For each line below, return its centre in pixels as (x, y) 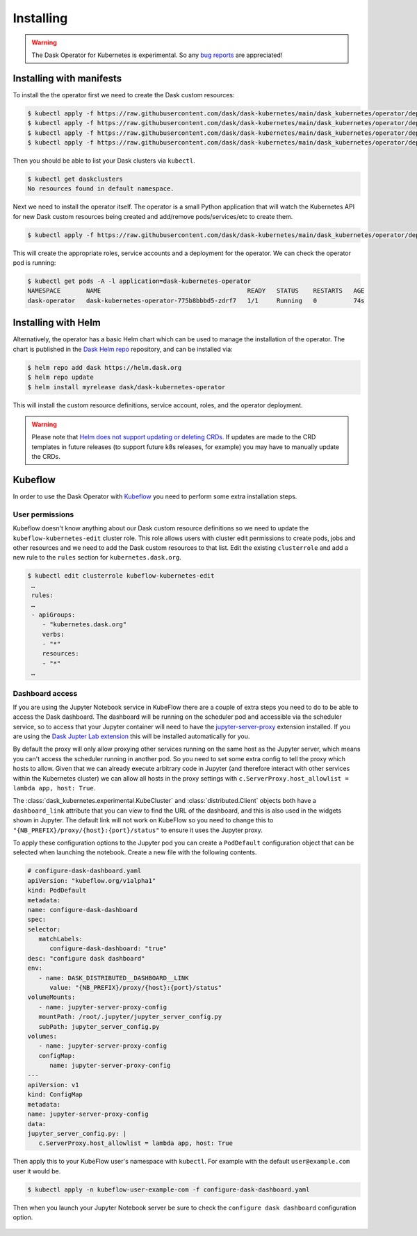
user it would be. (37, 1171)
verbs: (53, 634)
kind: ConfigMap (55, 1095)
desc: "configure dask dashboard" (86, 958)
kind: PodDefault (57, 891)
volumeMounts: (51, 997)
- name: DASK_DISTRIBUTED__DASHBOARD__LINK (114, 978)
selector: (44, 929)
